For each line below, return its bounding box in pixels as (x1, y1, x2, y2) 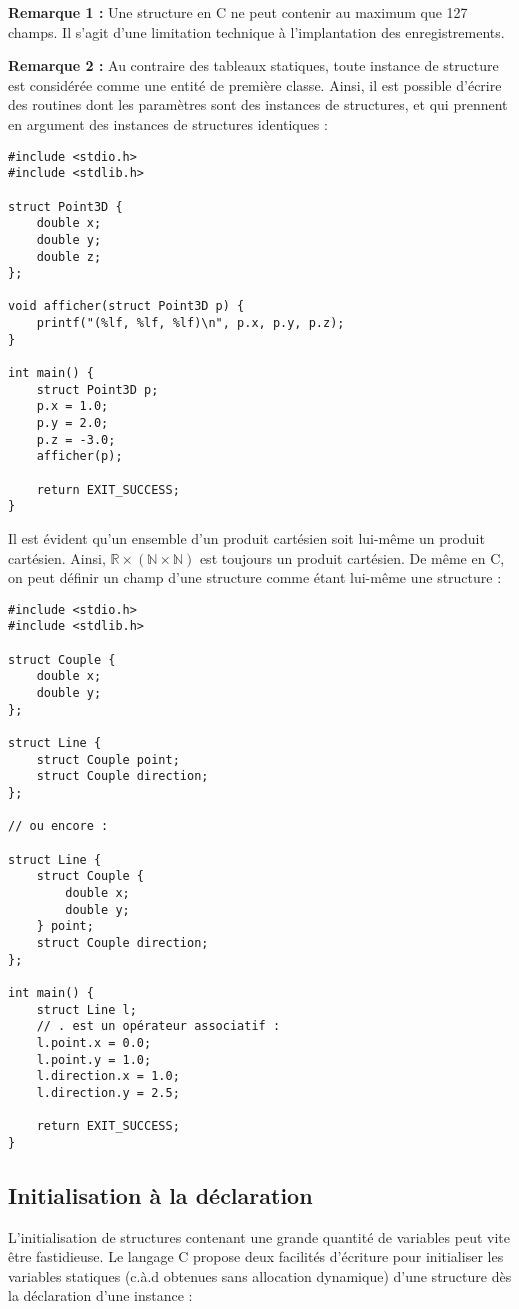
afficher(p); (36, 449, 123, 464)
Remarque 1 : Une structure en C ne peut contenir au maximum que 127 (8, 2, 468, 22)
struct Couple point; (36, 752, 180, 767)
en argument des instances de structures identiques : (8, 113, 328, 134)
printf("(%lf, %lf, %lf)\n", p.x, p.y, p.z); (36, 316, 345, 331)
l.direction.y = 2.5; (36, 1085, 180, 1100)
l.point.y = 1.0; (36, 1052, 152, 1067)
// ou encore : (8, 819, 109, 834)
